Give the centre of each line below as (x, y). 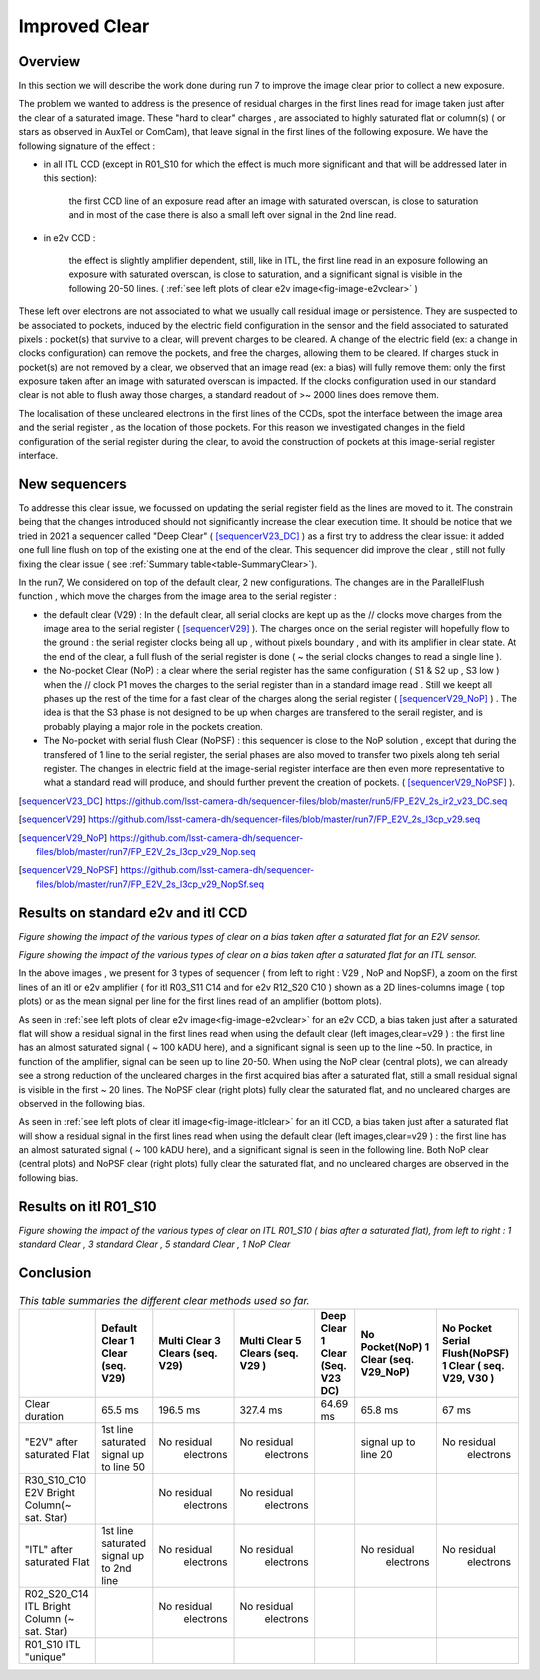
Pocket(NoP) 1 (395, 1347)
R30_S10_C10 (55, 1480)
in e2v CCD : (69, 237)
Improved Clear (84, 26)
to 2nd (116, 1568)
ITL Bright (47, 1606)
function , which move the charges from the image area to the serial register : (177, 596)
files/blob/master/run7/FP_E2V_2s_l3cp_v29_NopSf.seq (150, 884)
